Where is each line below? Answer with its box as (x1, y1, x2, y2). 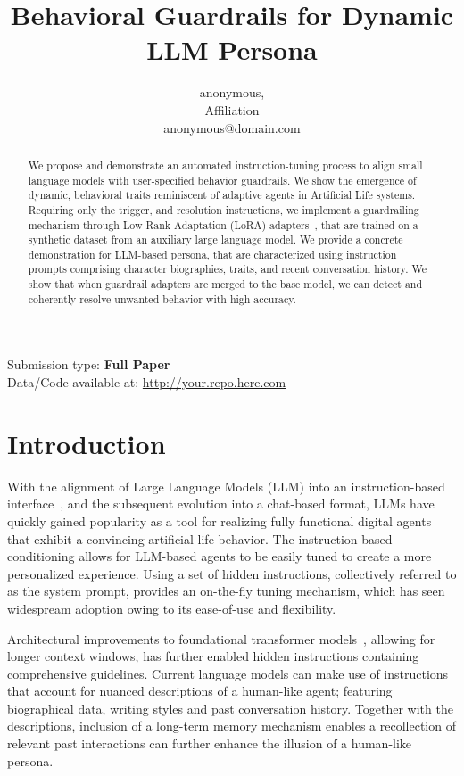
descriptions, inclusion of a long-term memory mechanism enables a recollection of (7, 716, 456, 735)
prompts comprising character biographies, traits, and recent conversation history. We (28, 261, 427, 277)
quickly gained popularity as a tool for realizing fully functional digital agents (7, 511, 432, 530)
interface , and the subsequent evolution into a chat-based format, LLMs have (7, 494, 435, 513)
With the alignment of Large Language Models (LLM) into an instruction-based (7, 476, 445, 495)
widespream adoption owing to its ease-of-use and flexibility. (7, 599, 336, 617)
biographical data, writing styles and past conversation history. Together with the (7, 698, 453, 717)
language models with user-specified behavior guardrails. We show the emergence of (28, 172, 417, 187)
